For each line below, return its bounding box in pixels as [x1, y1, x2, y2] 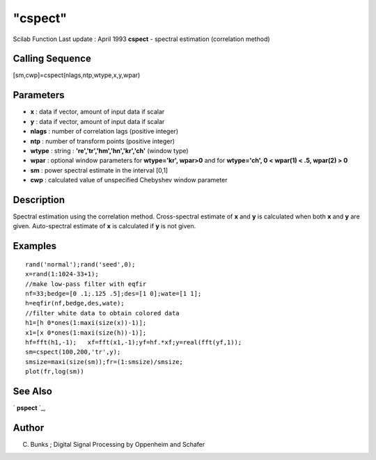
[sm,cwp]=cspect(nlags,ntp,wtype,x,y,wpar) [13, 71, 141, 79]
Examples [13, 240, 57, 252]
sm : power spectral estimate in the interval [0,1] [30, 166, 169, 174]
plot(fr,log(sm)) [25, 367, 84, 376]
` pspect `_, [13, 404, 46, 412]
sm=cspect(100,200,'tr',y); [25, 348, 121, 356]
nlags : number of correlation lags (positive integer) [30, 127, 179, 136]
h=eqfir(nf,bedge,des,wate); [25, 299, 125, 308]
